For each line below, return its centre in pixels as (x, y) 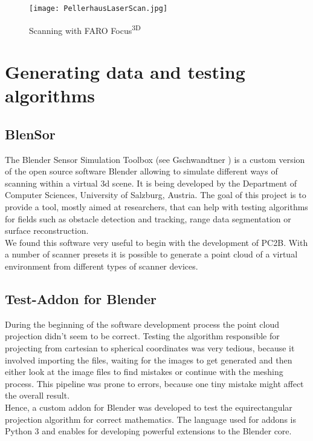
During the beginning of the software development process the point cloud (142, 324)
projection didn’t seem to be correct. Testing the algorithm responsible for (142, 336)
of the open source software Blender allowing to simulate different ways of (141, 171)
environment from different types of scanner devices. (102, 266)
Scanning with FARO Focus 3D (85, 29)
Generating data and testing (125, 72)
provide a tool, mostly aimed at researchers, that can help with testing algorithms (156, 207)
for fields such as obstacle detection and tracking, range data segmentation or (148, 218)
